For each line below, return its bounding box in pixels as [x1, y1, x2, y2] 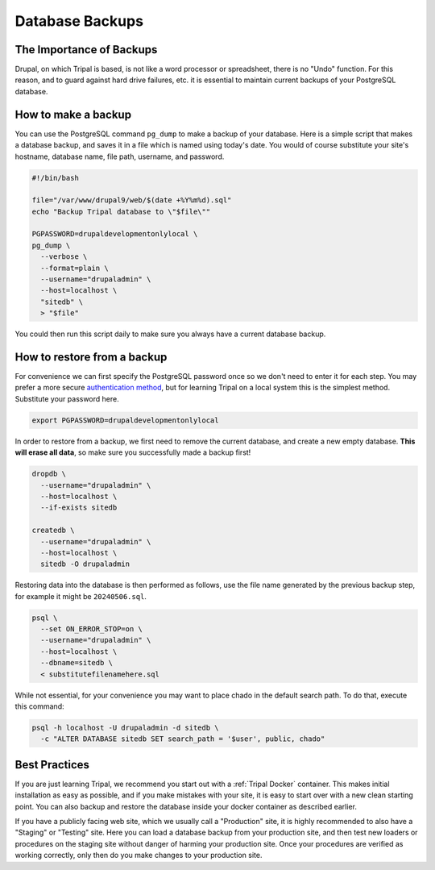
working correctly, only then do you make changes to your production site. [14, 851, 263, 860]
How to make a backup [14, 107, 132, 121]
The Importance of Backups [14, 43, 158, 56]
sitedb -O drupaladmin [40, 560, 130, 568]
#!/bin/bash [31, 173, 80, 182]
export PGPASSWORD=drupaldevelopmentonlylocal [31, 415, 219, 425]
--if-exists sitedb [40, 503, 118, 512]
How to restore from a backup [14, 351, 168, 364]
